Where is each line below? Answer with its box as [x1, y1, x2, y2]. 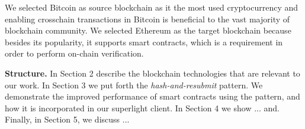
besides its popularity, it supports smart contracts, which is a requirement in [5, 35, 283, 48]
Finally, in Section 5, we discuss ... [5, 113, 130, 125]
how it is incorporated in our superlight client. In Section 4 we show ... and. [5, 101, 280, 114]
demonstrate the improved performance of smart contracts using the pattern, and [5, 90, 300, 102]
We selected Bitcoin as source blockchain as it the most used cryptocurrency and [5, 1, 298, 13]
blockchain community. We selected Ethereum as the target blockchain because [5, 24, 291, 37]
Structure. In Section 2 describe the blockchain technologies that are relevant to [5, 67, 300, 79]
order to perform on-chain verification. [5, 47, 144, 59]
